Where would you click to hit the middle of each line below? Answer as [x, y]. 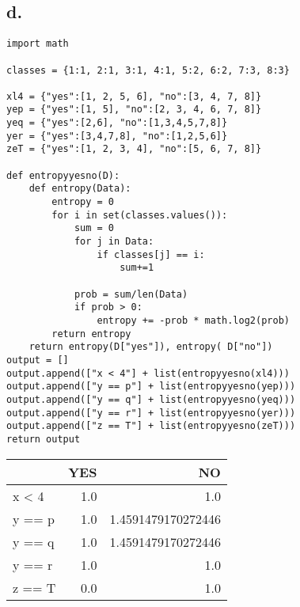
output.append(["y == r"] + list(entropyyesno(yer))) [151, 413]
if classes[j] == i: [151, 254]
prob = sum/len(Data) [131, 294]
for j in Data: [114, 242]
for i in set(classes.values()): [140, 215]
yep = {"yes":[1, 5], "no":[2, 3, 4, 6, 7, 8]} [134, 110]
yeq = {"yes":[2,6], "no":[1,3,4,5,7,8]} [117, 123]
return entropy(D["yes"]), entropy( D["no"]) [151, 347]
